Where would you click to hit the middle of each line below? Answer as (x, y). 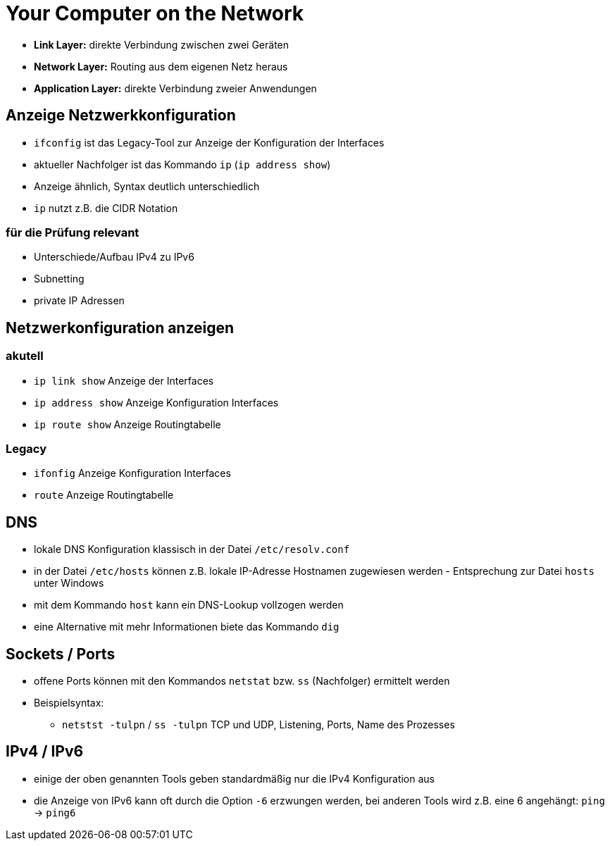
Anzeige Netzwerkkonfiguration (121, 116)
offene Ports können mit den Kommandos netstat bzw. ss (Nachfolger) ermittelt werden (242, 681)
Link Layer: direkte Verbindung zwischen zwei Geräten (162, 44)
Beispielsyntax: (69, 703)
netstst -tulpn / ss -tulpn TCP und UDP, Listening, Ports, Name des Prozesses (259, 724)
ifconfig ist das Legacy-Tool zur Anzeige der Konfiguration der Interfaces (209, 142)
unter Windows (69, 583)
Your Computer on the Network (155, 13)
